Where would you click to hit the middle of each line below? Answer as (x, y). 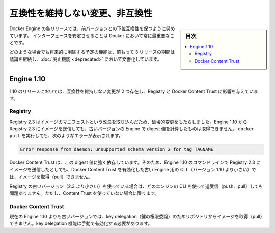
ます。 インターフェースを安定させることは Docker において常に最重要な (94, 35)
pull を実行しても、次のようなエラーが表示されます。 (66, 136)
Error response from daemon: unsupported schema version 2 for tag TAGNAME (117, 149)
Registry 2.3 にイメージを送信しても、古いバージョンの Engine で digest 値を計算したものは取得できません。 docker (132, 129)
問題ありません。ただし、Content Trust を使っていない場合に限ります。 (84, 193)
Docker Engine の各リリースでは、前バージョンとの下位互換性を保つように (88, 28)
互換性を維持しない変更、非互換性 (81, 13)
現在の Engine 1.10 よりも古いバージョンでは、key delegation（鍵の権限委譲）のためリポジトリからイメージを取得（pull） (136, 217)
